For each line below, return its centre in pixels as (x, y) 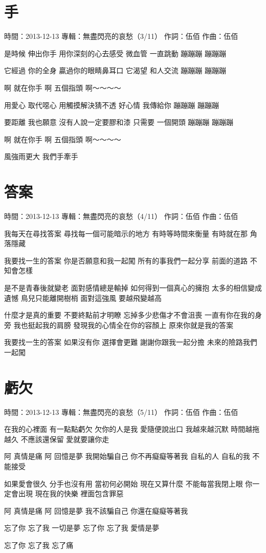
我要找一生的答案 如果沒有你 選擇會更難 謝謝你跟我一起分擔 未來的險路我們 (131, 342)
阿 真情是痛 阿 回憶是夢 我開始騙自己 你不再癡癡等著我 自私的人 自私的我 (127, 456)
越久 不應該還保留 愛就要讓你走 (57, 439)
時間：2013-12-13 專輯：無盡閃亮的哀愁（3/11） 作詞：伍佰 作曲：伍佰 (121, 36)
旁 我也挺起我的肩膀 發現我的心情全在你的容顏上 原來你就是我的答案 (119, 325)
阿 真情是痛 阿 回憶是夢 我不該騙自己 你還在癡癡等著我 (96, 510)
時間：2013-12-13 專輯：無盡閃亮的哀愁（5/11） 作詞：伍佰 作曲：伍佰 (121, 412)
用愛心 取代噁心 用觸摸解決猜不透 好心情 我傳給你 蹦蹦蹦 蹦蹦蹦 (112, 105)
